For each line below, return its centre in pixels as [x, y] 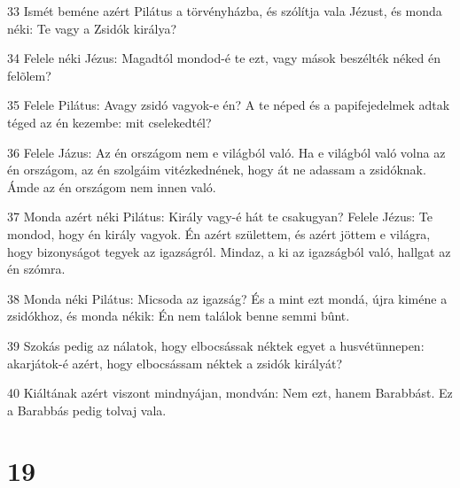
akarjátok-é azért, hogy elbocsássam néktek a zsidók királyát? [175, 363]
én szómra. [36, 269]
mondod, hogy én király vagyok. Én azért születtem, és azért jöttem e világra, [219, 233]
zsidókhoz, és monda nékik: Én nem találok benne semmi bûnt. [179, 316]
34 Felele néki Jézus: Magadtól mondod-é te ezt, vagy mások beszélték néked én [224, 58]
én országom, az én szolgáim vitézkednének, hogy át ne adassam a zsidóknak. [217, 170]
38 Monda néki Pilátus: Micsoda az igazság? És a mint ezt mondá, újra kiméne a [227, 298]
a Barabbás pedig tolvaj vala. [87, 410]
